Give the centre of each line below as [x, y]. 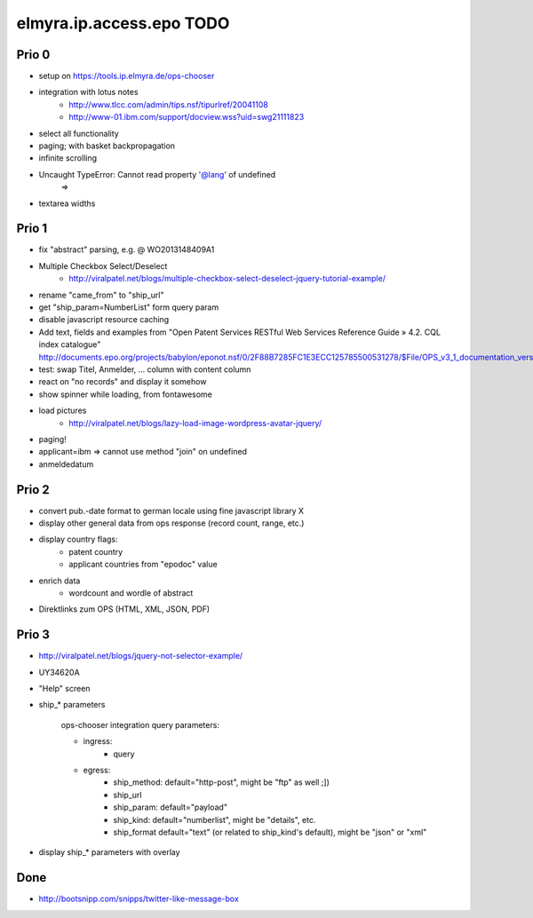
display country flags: [79, 539]
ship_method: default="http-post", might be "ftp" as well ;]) [222, 782]
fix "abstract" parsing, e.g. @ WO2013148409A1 [127, 249]
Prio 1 [32, 229]
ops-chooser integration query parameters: [140, 724]
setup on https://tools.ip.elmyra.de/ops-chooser [127, 76]
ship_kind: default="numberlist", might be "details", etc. [215, 819]
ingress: [98, 741]
